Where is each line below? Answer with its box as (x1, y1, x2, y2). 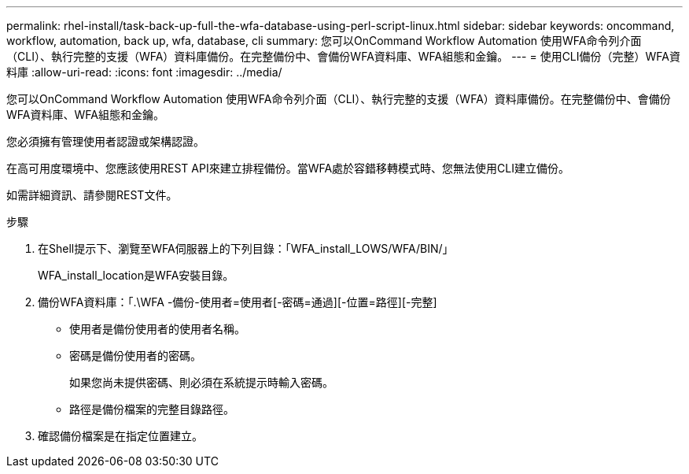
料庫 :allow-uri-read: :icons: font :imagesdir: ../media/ (6, 65, 282, 79)
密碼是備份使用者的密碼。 (69, 349, 201, 362)
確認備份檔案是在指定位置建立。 (38, 429, 203, 443)
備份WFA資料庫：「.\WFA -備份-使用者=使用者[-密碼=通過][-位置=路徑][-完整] (38, 295, 437, 309)
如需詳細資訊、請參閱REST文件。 (6, 188, 178, 202)
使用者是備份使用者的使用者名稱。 (69, 322, 245, 335)
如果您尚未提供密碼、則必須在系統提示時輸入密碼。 (69, 376, 333, 389)
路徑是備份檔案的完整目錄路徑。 (69, 402, 234, 416)
